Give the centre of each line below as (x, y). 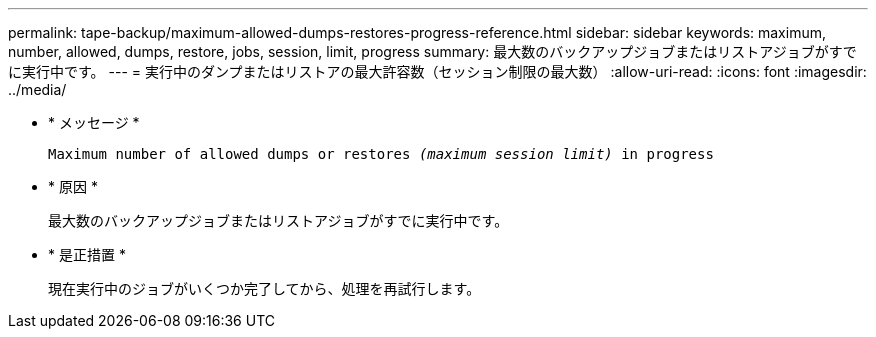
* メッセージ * (94, 122)
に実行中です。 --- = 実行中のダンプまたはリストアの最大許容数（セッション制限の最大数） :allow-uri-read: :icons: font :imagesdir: (437, 71)
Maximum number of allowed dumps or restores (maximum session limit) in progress (381, 154)
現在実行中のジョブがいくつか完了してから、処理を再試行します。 (264, 288)
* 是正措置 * (87, 254)
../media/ (37, 89)
